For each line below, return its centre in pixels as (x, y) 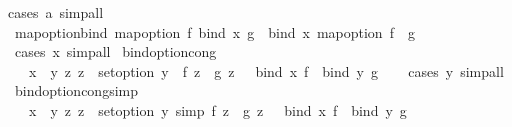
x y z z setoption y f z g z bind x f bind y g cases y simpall (266, 70)
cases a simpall (56, 12)
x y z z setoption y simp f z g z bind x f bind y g (217, 109)
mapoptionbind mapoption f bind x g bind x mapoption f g (214, 31)
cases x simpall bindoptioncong (115, 51)
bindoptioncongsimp (76, 90)
